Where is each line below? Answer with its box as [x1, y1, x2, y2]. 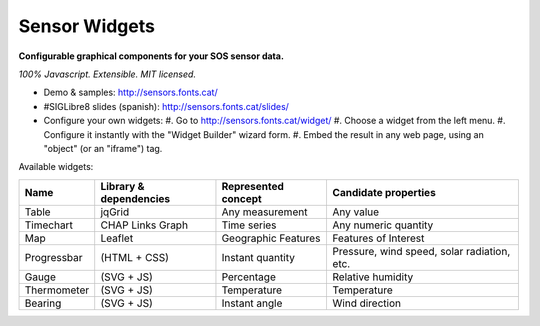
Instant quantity [221, 250, 295, 264]
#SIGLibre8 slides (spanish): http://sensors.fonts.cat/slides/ [43, 100, 290, 112]
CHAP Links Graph [100, 218, 189, 232]
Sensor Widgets [18, 15, 155, 37]
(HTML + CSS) [100, 250, 170, 264]
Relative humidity [332, 270, 414, 284]
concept [221, 191, 262, 205]
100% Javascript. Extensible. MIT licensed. [18, 68, 197, 80]
